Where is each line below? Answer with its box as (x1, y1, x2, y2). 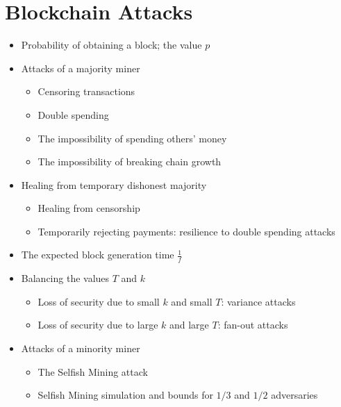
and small (171, 294, 213, 308)
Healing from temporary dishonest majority (21, 177, 207, 192)
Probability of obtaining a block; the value (21, 38, 202, 52)
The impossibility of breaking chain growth (38, 154, 222, 169)
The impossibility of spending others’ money (38, 131, 227, 145)
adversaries (271, 388, 318, 402)
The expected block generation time (21, 247, 174, 262)
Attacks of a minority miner (21, 341, 140, 356)
